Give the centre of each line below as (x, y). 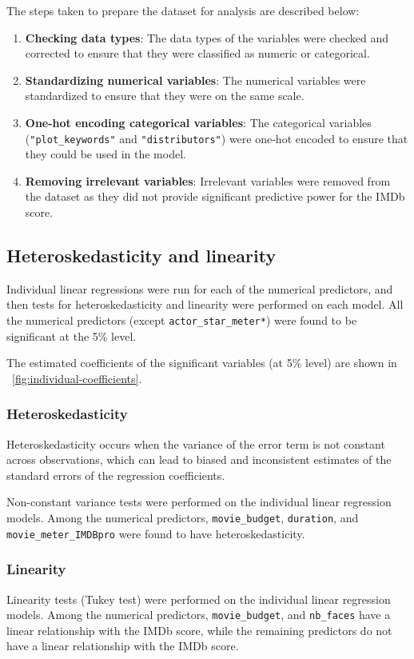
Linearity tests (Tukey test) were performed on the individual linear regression (199, 599)
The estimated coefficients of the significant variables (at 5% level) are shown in (202, 363)
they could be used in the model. (105, 154)
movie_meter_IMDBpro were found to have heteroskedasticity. (156, 533)
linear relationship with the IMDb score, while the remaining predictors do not (199, 630)
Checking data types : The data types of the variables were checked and (207, 37)
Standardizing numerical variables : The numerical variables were (195, 80)
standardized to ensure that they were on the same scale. (165, 96)
